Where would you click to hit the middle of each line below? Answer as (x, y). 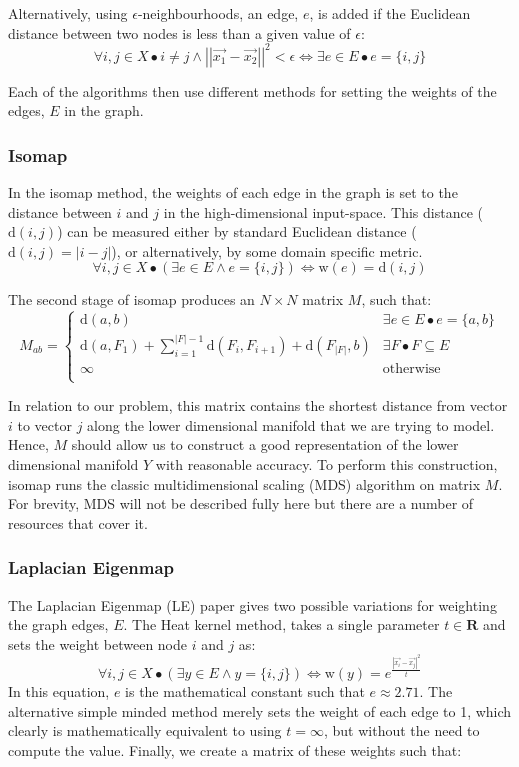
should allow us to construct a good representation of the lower (265, 444)
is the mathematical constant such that (245, 691)
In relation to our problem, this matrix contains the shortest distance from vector (258, 405)
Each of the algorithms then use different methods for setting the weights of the (252, 90)
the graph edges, (58, 624)
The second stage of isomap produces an (131, 299)
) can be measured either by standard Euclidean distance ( (237, 231)
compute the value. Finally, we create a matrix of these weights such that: (235, 749)
